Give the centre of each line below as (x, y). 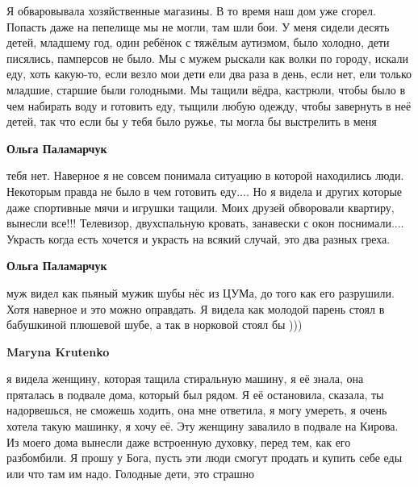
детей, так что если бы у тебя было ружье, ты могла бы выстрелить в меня (192, 121)
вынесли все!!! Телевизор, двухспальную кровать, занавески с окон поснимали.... (205, 223)
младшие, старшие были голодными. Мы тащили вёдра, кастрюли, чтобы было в (206, 89)
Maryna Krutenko (58, 351)
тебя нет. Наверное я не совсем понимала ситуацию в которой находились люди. (205, 175)
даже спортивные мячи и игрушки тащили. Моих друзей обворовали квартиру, (201, 207)
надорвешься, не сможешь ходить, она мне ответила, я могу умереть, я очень (197, 410)
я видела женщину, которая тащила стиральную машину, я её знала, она (185, 379)
